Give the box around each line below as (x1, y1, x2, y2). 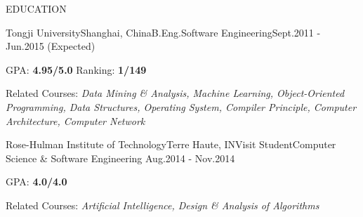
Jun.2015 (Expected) (6, 39, 95, 53)
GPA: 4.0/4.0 (6, 174, 67, 189)
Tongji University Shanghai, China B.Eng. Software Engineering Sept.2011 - (6, 25, 321, 39)
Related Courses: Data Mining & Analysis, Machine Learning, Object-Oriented (6, 86, 345, 100)
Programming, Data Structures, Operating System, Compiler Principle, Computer (6, 99, 357, 114)
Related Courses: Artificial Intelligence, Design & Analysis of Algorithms (6, 197, 319, 212)
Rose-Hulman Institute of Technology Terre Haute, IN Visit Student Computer (6, 137, 336, 152)
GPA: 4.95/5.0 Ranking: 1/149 (6, 62, 147, 77)
